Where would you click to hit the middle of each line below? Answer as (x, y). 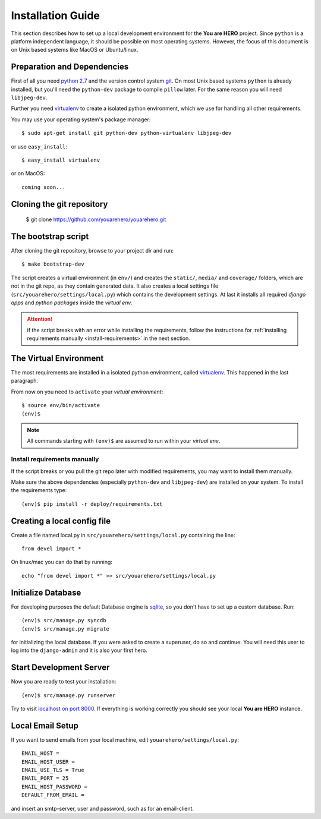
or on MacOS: (28, 174)
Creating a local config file (61, 521)
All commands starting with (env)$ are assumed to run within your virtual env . (124, 441)
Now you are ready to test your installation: (64, 682)
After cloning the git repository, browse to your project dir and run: (92, 251)
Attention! (40, 319)
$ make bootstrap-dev (53, 264)
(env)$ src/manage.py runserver (69, 695)
